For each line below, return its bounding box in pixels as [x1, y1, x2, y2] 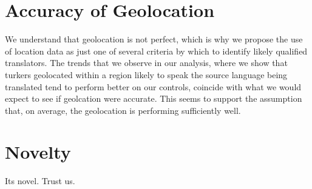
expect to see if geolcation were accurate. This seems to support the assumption [5, 92, 302, 105]
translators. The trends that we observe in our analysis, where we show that [5, 56, 288, 69]
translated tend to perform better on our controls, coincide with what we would [5, 80, 302, 93]
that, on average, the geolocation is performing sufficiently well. [5, 104, 241, 116]
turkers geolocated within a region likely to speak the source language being [5, 68, 288, 81]
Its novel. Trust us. [5, 174, 75, 187]
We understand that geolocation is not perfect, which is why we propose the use [5, 33, 303, 45]
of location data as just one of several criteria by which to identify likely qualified [5, 44, 308, 57]
